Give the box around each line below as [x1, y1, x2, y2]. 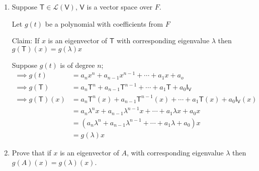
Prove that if [12, 147, 51, 157]
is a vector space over [87, 2, 152, 12]
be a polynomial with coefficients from [45, 18, 163, 29]
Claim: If [12, 35, 40, 46]
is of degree [60, 59, 95, 70]
